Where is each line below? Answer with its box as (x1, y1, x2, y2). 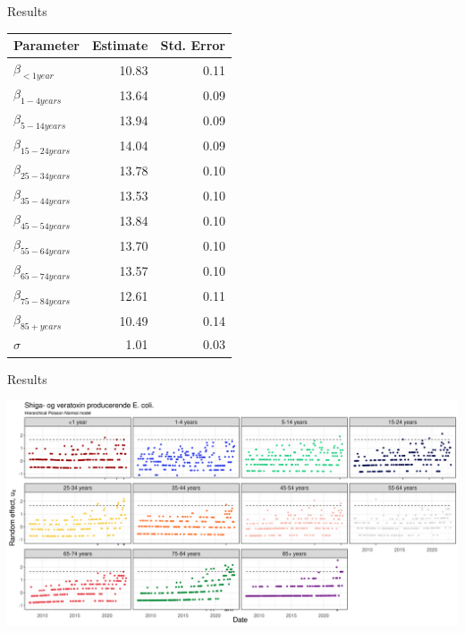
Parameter (13, 36, 80, 55)
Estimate (91, 36, 148, 55)
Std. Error (160, 36, 225, 55)
